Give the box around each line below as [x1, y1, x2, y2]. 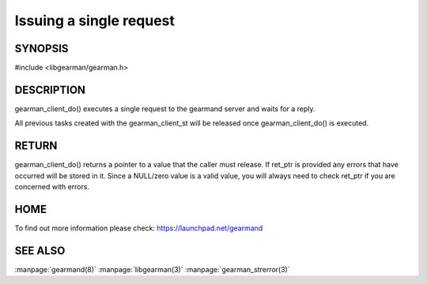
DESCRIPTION [14, 83, 86, 96]
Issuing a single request [14, 12, 176, 29]
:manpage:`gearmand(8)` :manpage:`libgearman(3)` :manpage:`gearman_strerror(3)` [14, 264, 290, 274]
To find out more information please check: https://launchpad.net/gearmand [14, 223, 263, 233]
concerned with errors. [14, 182, 90, 192]
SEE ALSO [14, 244, 66, 257]
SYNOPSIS [14, 42, 69, 55]
